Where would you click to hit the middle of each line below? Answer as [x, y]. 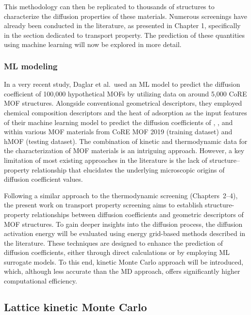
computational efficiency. [41, 281]
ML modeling [31, 66]
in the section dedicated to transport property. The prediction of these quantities [124, 35]
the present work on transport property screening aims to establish [103, 205]
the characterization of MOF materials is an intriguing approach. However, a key [124, 150]
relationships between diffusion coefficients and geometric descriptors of [138, 214]
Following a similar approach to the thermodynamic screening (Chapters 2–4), [121, 195]
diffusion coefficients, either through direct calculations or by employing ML [117, 252]
